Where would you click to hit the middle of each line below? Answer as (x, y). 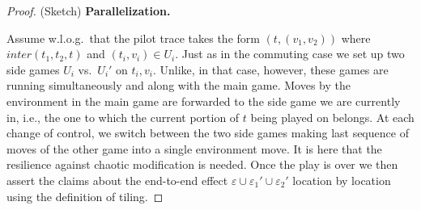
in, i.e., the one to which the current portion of (123, 117)
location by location (342, 180)
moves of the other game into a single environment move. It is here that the (194, 148)
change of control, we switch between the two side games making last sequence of (208, 133)
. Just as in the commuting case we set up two (290, 54)
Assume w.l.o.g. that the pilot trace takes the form (133, 38)
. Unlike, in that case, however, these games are (270, 69)
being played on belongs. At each (332, 117)
